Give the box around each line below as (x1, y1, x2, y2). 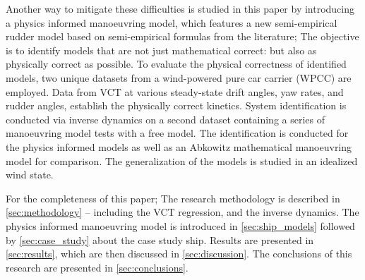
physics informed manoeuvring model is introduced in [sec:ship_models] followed (6, 218, 355, 233)
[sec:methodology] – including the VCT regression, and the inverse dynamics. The (6, 205, 359, 219)
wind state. (6, 167, 54, 182)
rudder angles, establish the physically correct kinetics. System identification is (6, 98, 347, 113)
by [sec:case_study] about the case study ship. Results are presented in (6, 232, 314, 247)
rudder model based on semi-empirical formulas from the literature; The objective (6, 29, 359, 44)
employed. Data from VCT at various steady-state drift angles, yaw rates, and (6, 84, 344, 99)
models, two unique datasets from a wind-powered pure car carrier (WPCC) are (6, 70, 352, 85)
